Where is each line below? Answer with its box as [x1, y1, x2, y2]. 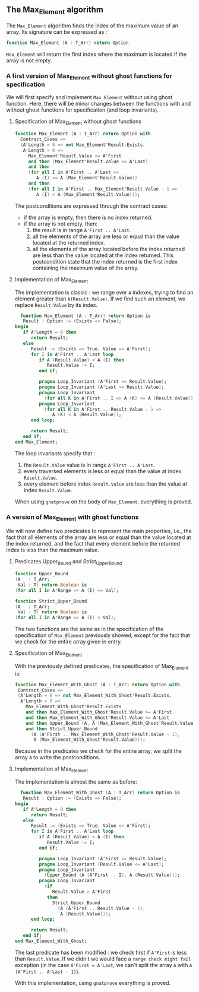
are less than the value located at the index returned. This [32, 252, 174, 259]
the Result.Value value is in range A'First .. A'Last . [23, 461, 155, 468]
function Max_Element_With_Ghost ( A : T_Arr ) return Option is [20, 790, 180, 796]
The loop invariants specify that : [14, 449, 96, 457]
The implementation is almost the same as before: [14, 778, 138, 785]
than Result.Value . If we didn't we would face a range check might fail [14, 955, 191, 962]
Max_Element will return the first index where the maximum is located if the [6, 50, 187, 58]
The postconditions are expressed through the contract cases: [14, 202, 168, 210]
